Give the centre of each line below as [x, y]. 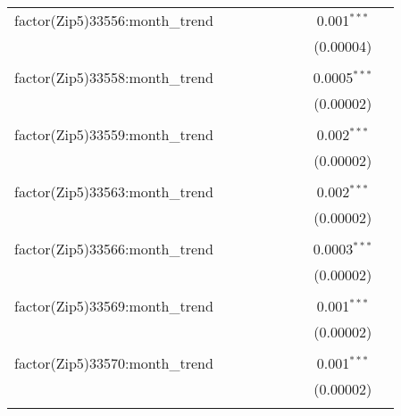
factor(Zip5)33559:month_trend [114, 134]
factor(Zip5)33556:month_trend [114, 20]
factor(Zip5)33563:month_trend [114, 191]
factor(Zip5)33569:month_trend [114, 306]
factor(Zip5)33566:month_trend [114, 249]
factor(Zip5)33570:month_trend [114, 363]
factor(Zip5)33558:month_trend [114, 77]
